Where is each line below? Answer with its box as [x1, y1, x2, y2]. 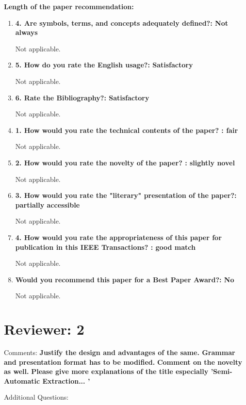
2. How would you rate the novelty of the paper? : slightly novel [15, 157, 235, 167]
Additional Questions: [4, 392, 69, 402]
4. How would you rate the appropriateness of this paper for [15, 232, 222, 242]
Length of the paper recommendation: [4, 1, 134, 11]
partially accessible [15, 199, 80, 210]
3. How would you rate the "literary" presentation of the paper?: [15, 190, 237, 200]
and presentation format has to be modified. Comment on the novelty [4, 356, 242, 367]
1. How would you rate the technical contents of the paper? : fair [15, 125, 238, 135]
